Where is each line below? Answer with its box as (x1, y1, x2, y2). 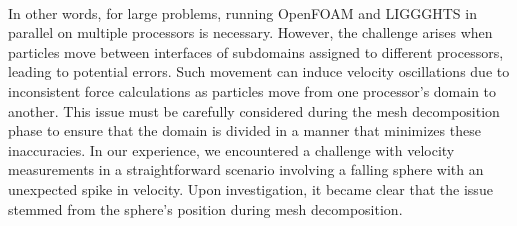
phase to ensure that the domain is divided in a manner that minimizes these (8, 120, 481, 141)
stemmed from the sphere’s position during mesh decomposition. (8, 198, 403, 219)
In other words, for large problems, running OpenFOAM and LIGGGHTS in (8, 2, 477, 23)
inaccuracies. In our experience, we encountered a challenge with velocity (8, 139, 455, 160)
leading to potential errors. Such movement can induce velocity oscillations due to (8, 61, 510, 82)
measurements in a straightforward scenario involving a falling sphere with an (8, 159, 484, 180)
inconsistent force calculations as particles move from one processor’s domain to (8, 81, 497, 102)
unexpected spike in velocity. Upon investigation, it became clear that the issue (8, 179, 493, 199)
